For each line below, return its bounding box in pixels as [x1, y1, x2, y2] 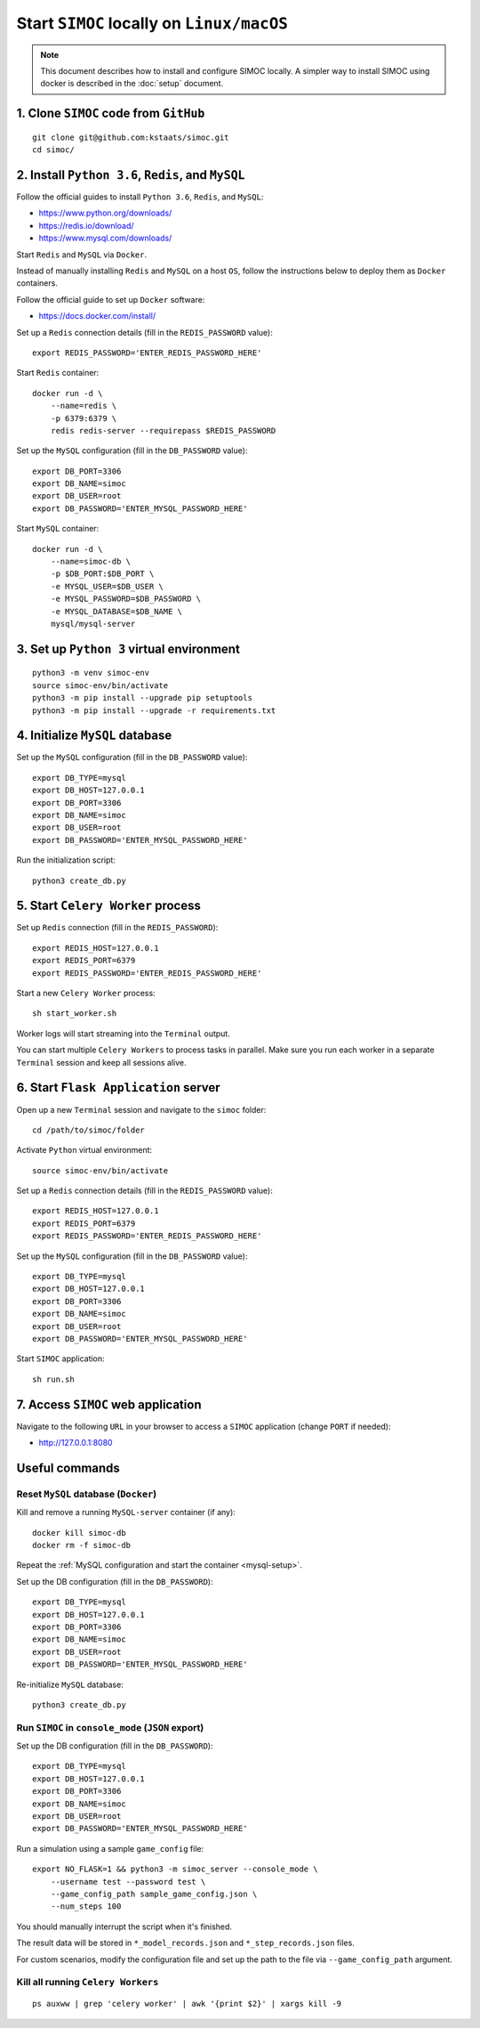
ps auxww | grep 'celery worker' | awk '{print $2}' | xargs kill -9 [32, 1999, 342, 2009]
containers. [16, 278, 58, 288]
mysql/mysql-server [50, 619, 136, 629]
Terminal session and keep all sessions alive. [16, 1057, 187, 1067]
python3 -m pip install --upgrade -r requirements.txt [32, 705, 276, 716]
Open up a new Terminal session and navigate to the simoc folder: [16, 1104, 267, 1115]
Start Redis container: [16, 368, 100, 378]
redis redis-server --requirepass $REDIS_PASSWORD [50, 426, 276, 435]
